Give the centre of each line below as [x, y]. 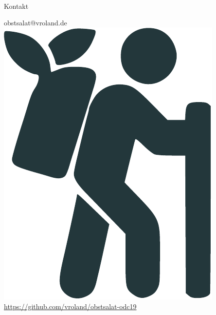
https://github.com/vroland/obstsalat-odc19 [70, 306]
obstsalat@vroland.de [36, 22]
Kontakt [16, 6]
